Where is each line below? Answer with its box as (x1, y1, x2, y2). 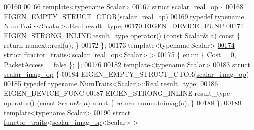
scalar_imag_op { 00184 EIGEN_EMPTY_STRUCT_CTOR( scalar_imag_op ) (4, 69, 249, 79)
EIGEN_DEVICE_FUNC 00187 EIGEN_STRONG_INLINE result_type (4, 88, 230, 98)
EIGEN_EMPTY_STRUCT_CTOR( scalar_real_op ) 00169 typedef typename (4, 11, 244, 21)
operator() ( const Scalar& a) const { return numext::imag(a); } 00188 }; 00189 (4, 97, 242, 107)
